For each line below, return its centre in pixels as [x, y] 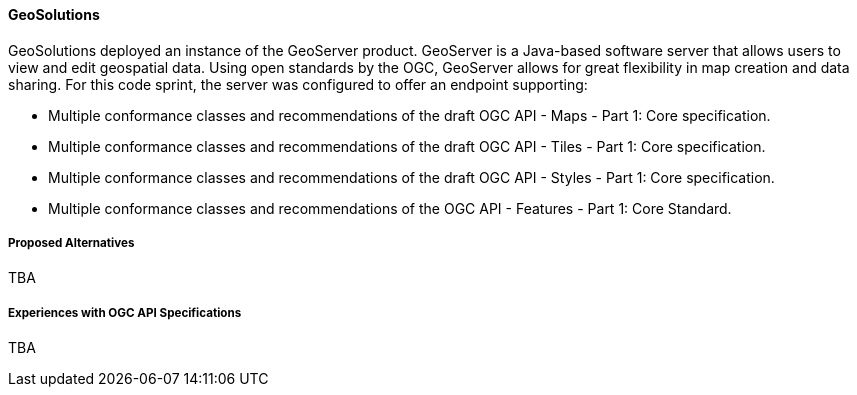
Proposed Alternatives [71, 243]
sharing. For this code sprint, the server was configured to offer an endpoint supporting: [298, 84]
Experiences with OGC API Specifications [125, 312]
